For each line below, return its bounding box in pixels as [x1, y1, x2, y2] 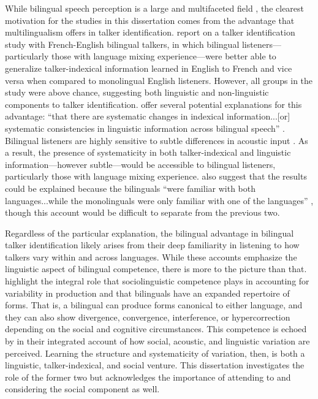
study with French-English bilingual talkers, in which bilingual [5, 37, 240, 50]
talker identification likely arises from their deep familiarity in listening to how [5, 238, 300, 251]
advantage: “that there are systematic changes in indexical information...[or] [5, 110, 290, 123]
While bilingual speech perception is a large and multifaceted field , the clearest [5, 2, 305, 14]
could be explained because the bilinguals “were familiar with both [5, 181, 256, 194]
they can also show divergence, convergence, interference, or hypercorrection [5, 310, 290, 323]
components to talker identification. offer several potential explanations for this [5, 97, 302, 110]
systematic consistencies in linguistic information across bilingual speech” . [5, 121, 285, 134]
